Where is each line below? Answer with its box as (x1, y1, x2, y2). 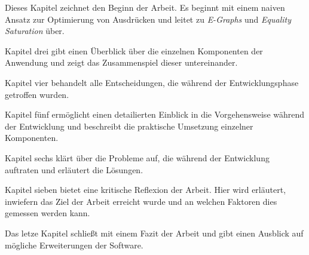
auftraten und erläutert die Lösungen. (5, 163, 143, 176)
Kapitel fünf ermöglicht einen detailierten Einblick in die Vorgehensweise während (5, 108, 305, 121)
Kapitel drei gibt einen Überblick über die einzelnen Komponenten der (5, 44, 263, 57)
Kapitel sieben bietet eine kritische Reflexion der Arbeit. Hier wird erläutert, (5, 183, 286, 196)
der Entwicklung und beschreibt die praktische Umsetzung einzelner (5, 119, 253, 132)
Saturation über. (5, 24, 65, 37)
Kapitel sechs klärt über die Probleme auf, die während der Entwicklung (5, 151, 270, 164)
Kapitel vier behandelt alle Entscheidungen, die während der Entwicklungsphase (5, 76, 299, 88)
